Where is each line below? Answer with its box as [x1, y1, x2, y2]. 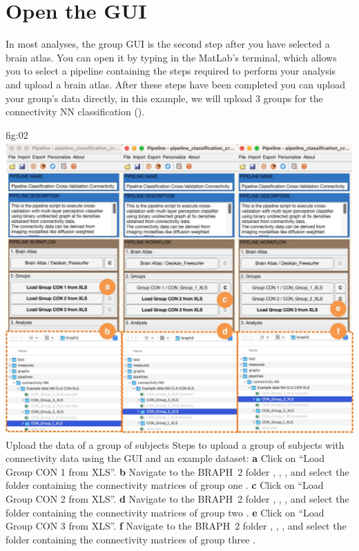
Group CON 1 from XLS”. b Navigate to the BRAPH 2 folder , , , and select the [6, 464, 349, 478]
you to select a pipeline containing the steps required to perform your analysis [6, 64, 336, 78]
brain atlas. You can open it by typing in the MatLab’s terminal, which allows [6, 50, 337, 64]
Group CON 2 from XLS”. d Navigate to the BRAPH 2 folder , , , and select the [6, 492, 349, 505]
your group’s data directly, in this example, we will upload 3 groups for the [6, 90, 323, 105]
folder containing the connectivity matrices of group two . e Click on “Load [6, 505, 324, 519]
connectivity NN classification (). [6, 104, 145, 119]
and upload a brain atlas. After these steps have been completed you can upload [6, 77, 345, 91]
